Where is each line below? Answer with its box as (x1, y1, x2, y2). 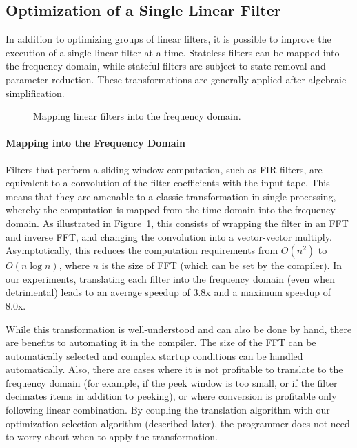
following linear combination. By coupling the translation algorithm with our (6, 403, 330, 417)
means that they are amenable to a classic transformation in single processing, (6, 189, 336, 203)
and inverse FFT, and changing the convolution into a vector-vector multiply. (6, 229, 332, 244)
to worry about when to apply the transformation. (6, 429, 218, 444)
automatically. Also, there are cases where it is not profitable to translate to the (6, 362, 343, 376)
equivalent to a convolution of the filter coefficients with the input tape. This (6, 175, 330, 190)
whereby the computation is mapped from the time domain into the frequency (6, 202, 336, 217)
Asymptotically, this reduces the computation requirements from (6, 243, 278, 257)
